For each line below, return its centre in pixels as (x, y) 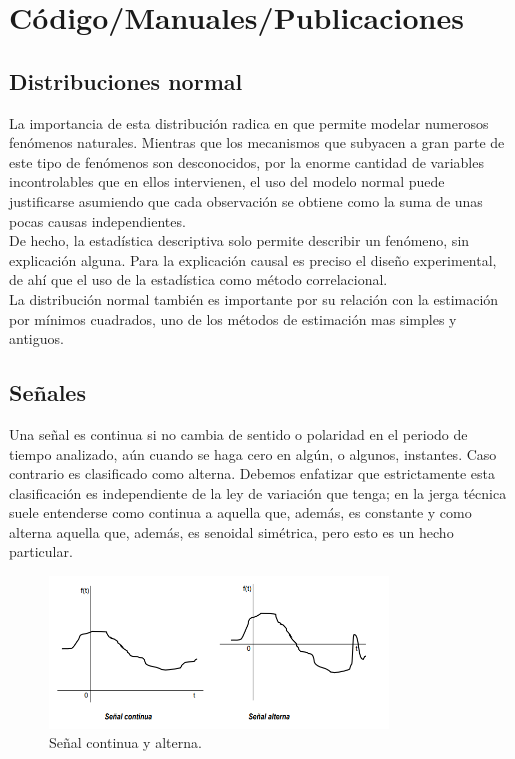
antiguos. (36, 338)
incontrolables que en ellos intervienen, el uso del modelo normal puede (227, 181)
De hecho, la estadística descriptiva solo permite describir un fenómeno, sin (239, 240)
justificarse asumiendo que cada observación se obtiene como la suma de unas (246, 200)
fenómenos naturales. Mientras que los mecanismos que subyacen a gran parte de (257, 142)
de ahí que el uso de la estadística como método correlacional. (198, 279)
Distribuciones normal (126, 80)
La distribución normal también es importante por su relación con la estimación (254, 298)
